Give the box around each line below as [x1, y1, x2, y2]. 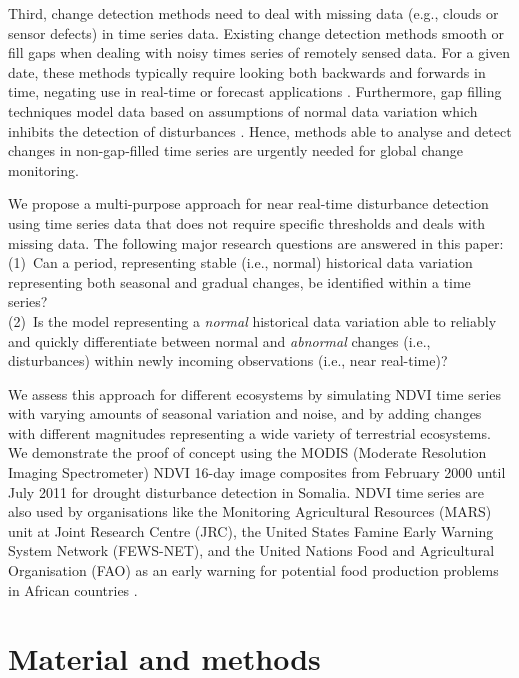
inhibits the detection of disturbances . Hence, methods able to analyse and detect [8, 120, 512, 141]
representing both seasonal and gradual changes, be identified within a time [8, 271, 471, 292]
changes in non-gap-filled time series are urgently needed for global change [8, 140, 463, 161]
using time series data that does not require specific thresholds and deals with [8, 212, 486, 233]
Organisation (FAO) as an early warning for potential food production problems [8, 560, 499, 581]
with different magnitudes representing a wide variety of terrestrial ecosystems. [8, 422, 491, 443]
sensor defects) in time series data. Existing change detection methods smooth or [8, 22, 504, 43]
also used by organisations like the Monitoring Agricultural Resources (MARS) [8, 501, 492, 522]
